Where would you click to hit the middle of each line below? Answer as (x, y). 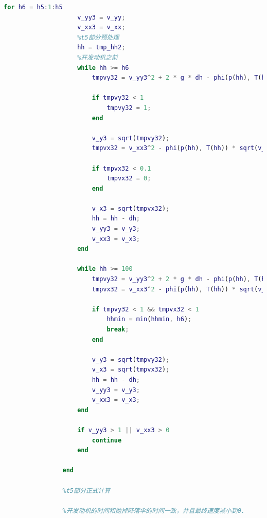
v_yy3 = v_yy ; (101, 17)
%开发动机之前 (97, 57)
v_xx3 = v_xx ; (101, 27)
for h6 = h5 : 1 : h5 (33, 7)
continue (107, 440)
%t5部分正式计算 (86, 491)
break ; (118, 329)
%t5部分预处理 (98, 37)
